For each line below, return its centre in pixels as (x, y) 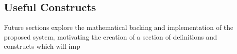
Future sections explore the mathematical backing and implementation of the (119, 27)
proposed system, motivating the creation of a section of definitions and (110, 36)
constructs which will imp (42, 46)
